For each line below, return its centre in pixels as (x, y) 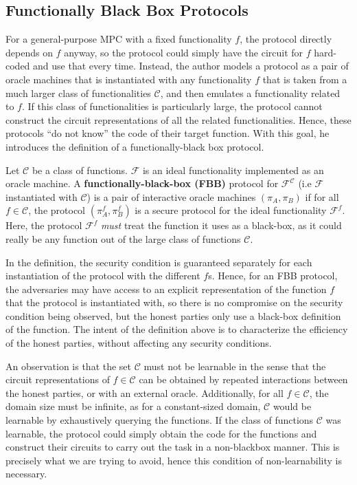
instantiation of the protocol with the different (103, 276)
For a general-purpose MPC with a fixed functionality (119, 39)
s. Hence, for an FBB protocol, (273, 276)
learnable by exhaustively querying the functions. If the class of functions (160, 420)
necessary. (26, 474)
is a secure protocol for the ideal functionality (231, 210)
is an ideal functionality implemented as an (233, 170)
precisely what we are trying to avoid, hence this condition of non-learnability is (174, 460)
